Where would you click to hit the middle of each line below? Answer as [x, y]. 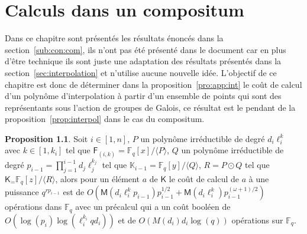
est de [74, 192]
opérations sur [257, 220]
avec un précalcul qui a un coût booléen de [153, 207]
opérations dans [33, 207]
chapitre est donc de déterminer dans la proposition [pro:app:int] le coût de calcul [153, 84]
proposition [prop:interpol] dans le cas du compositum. [105, 119]
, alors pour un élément [98, 178]
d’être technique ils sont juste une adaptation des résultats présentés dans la [143, 61]
